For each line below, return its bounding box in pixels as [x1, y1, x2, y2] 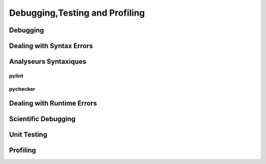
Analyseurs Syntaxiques [9, 57, 87, 66]
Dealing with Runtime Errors [9, 99, 97, 108]
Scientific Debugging [9, 115, 76, 123]
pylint [9, 72, 23, 79]
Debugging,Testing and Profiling [9, 7, 145, 18]
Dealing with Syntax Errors [9, 42, 93, 50]
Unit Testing [9, 131, 48, 139]
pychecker [9, 85, 35, 92]
